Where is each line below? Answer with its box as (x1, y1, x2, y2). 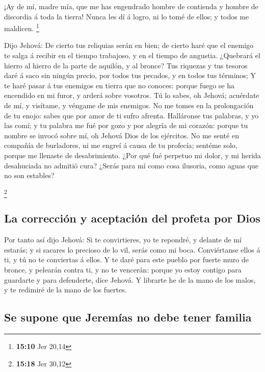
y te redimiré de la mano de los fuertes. (4, 284, 127, 295)
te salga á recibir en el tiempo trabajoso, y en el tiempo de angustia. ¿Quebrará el (4, 50, 260, 61)
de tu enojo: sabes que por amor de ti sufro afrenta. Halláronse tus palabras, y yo (4, 110, 259, 120)
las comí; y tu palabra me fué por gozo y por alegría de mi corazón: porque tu (4, 120, 248, 131)
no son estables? (4, 170, 55, 181)
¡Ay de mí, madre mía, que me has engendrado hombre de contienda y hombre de (4, 1, 258, 11)
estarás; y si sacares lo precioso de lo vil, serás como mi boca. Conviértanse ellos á (4, 244, 260, 255)
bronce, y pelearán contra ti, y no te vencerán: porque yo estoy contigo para (4, 264, 242, 275)
